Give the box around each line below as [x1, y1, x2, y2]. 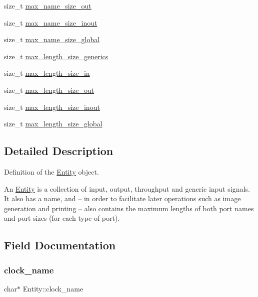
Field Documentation [4, 237, 116, 253]
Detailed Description [4, 143, 113, 159]
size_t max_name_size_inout [4, 17, 97, 28]
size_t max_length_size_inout [4, 101, 100, 112]
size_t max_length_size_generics [4, 51, 108, 61]
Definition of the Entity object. [4, 166, 99, 177]
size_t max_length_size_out [4, 84, 94, 95]
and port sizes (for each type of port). [4, 213, 120, 223]
